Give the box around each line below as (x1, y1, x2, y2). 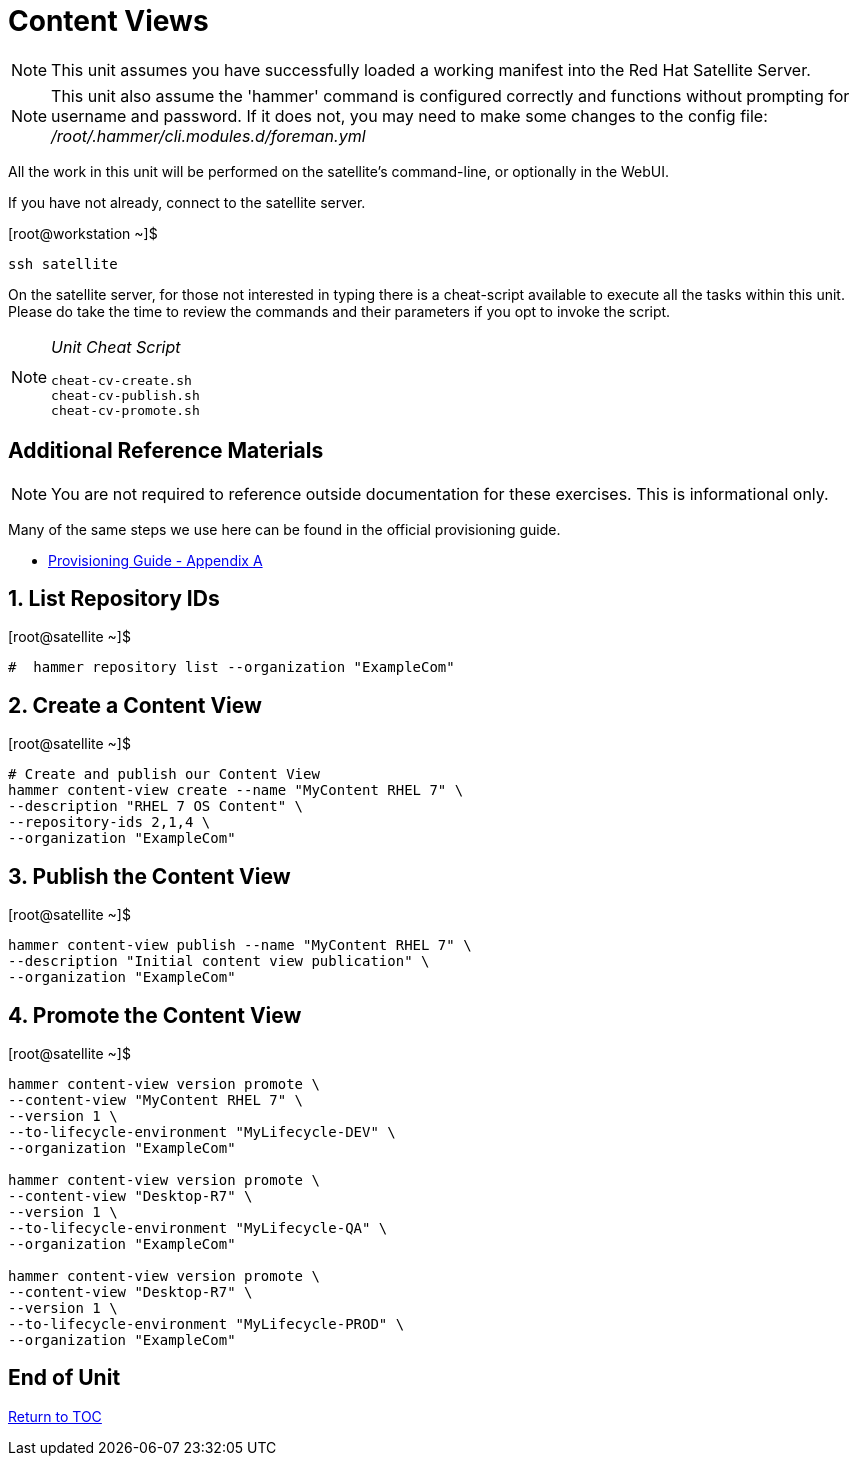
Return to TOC (8, 1407, 102, 1425)
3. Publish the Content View (8, 863, 291, 889)
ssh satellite (8, 255, 118, 272)
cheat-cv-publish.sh (51, 387, 200, 403)
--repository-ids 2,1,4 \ (8, 814, 211, 831)
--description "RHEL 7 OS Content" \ (8, 798, 304, 815)
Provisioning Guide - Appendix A (48, 551, 263, 569)
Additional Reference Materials (8, 438, 324, 464)
